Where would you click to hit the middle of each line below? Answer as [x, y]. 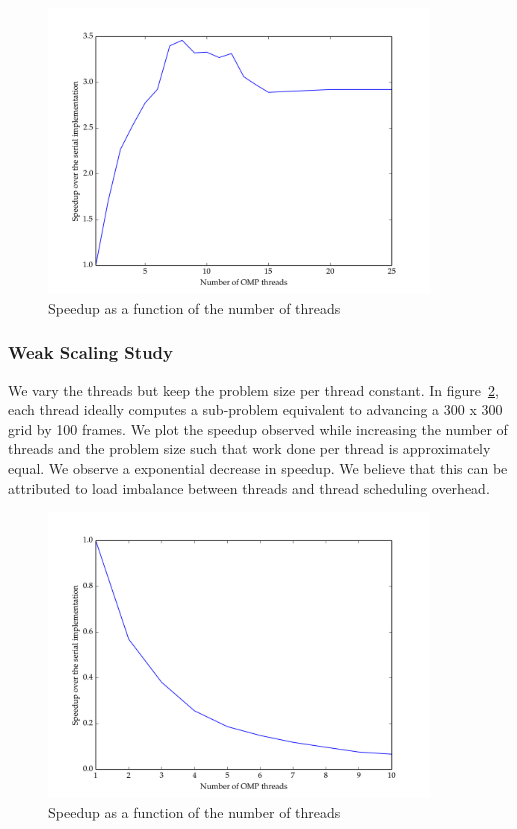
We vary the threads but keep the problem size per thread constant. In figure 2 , [253, 389]
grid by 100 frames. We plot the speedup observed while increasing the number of [258, 428]
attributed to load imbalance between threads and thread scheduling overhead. [249, 487]
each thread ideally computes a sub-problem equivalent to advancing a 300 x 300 [255, 409]
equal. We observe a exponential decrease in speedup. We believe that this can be [258, 467]
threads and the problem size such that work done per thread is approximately [249, 448]
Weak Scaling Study [90, 352]
